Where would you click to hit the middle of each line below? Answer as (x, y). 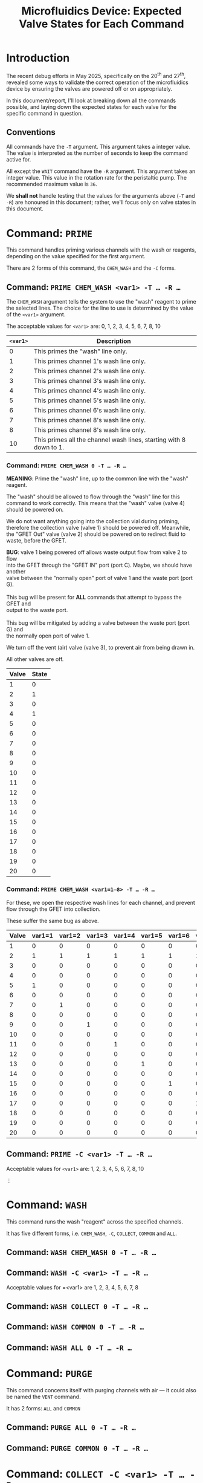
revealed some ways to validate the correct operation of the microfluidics (97, 82)
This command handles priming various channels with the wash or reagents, (101, 250)
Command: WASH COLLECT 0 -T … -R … (77, 1307)
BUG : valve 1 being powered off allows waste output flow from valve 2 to (97, 552)
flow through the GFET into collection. (53, 909)
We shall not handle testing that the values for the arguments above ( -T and (101, 196)
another (16, 572)
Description (114, 341)
